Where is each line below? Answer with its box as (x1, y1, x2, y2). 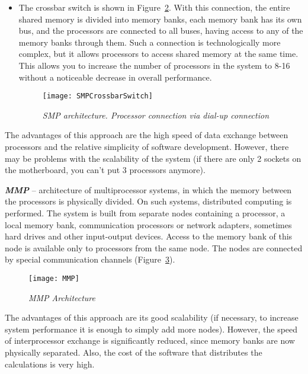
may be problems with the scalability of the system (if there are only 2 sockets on (5, 152, 301, 164)
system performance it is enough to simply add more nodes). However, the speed (5, 322, 298, 335)
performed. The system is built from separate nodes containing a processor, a (5, 206, 285, 219)
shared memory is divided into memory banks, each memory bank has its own (18, 12, 302, 25)
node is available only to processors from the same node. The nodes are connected (5, 241, 303, 254)
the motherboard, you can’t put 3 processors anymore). (5, 164, 206, 176)
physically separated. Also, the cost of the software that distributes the (5, 346, 262, 358)
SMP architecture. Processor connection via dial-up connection (42, 108, 269, 121)
